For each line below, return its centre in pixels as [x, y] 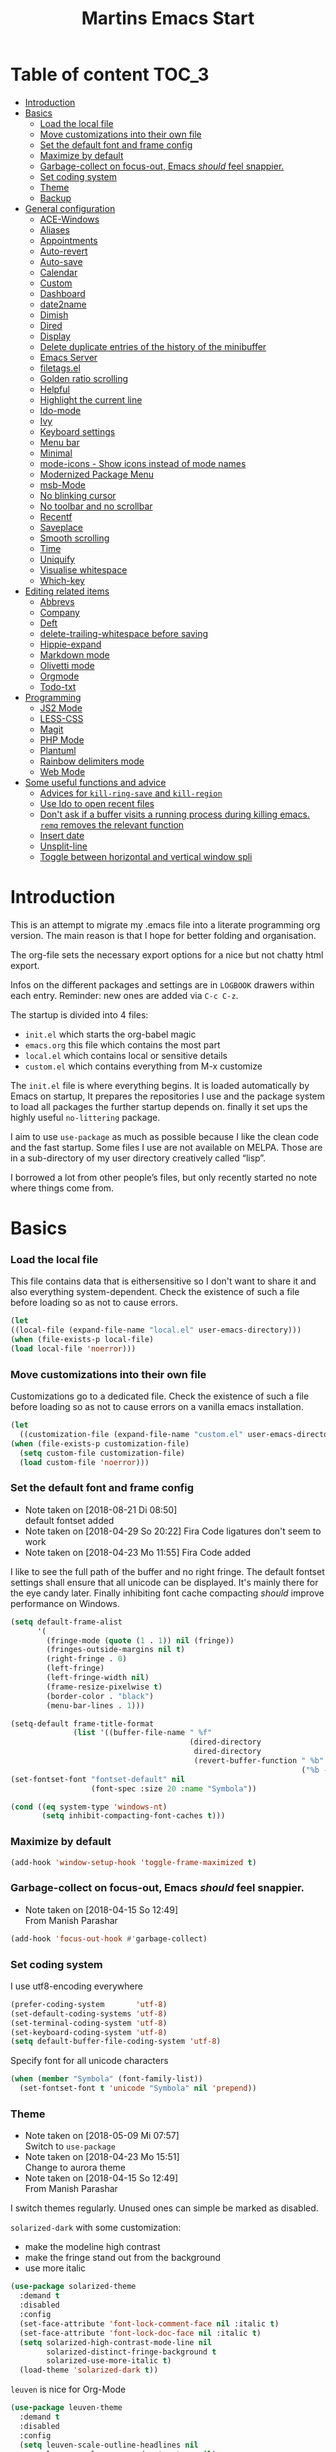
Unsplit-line [63, 846]
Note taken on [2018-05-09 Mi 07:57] [102, 2136]
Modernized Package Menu [97, 474]
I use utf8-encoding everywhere [76, 1986]
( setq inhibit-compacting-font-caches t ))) [133, 1816]
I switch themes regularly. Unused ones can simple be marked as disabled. [164, 2208]
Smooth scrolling [74, 538]
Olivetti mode [67, 665]
